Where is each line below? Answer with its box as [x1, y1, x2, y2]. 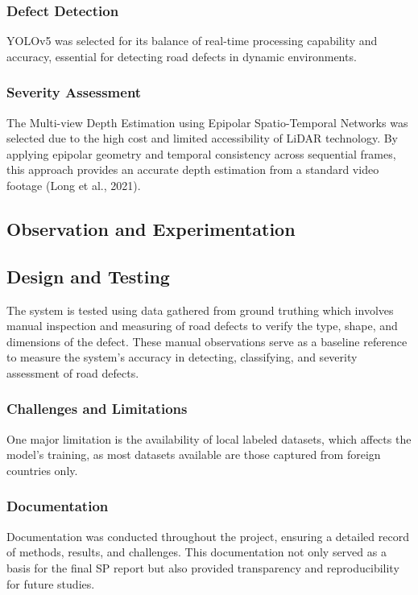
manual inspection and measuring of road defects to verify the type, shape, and [6, 317, 398, 334]
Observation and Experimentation [6, 216, 296, 241]
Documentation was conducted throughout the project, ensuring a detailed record [6, 527, 409, 544]
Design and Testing [6, 263, 170, 288]
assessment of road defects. [6, 364, 139, 381]
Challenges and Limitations [6, 399, 188, 419]
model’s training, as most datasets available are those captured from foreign [6, 446, 381, 463]
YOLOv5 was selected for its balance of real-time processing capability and [6, 32, 378, 49]
